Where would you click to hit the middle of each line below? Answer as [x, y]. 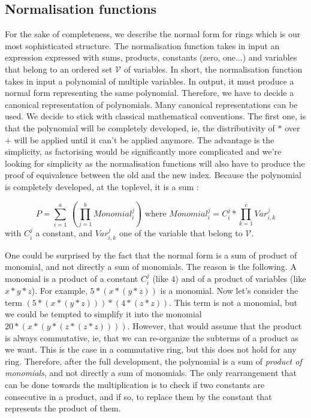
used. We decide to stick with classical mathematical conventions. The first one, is [155, 116]
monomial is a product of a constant [72, 278]
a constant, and [64, 233]
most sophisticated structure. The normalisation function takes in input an [142, 45]
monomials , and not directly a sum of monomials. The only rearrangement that [151, 373]
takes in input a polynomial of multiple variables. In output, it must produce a [150, 81]
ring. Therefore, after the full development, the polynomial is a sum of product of [153, 361]
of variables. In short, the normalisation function [213, 69]
